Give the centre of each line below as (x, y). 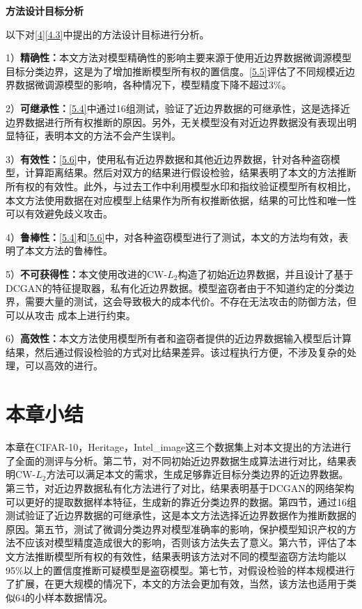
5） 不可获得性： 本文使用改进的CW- (87, 273)
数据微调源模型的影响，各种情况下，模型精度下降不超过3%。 (153, 85)
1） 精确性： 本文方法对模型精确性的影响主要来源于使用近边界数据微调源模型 (179, 57)
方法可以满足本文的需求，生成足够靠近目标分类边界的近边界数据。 (197, 474)
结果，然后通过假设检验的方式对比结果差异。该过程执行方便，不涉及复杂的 (176, 352)
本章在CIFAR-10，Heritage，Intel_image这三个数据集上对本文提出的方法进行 (179, 447)
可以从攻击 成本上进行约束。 (71, 315)
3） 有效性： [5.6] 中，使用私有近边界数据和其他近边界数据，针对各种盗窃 (168, 159)
